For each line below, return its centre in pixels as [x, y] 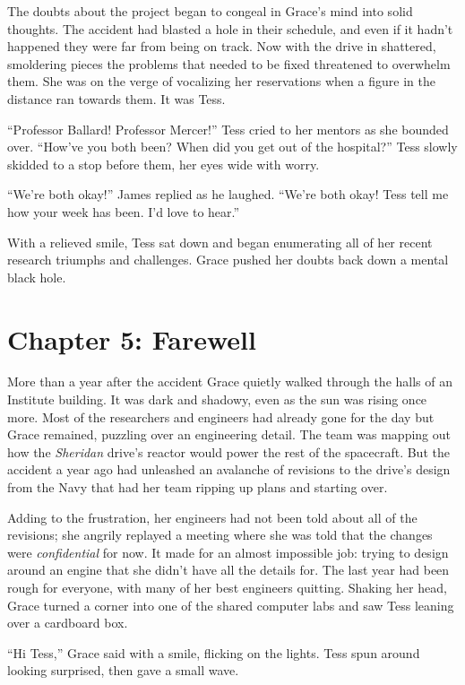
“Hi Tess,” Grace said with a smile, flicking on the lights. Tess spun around [214, 652]
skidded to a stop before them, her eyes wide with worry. [164, 164]
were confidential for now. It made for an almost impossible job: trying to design [228, 552]
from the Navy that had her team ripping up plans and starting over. [198, 487]
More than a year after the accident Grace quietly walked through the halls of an [230, 382]
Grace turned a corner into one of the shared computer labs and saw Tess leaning [231, 605]
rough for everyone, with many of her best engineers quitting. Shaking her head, [227, 587]
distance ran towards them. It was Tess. [116, 98]
